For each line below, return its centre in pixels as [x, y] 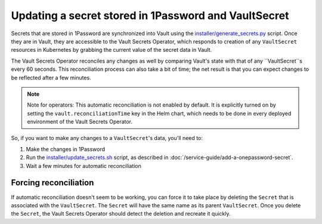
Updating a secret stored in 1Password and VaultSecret [150, 15]
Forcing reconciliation [52, 183]
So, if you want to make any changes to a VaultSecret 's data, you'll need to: [107, 138]
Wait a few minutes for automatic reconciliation [83, 166]
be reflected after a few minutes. [51, 77]
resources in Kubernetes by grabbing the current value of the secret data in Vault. [112, 50]
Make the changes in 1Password [66, 149]
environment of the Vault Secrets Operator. [80, 122]
